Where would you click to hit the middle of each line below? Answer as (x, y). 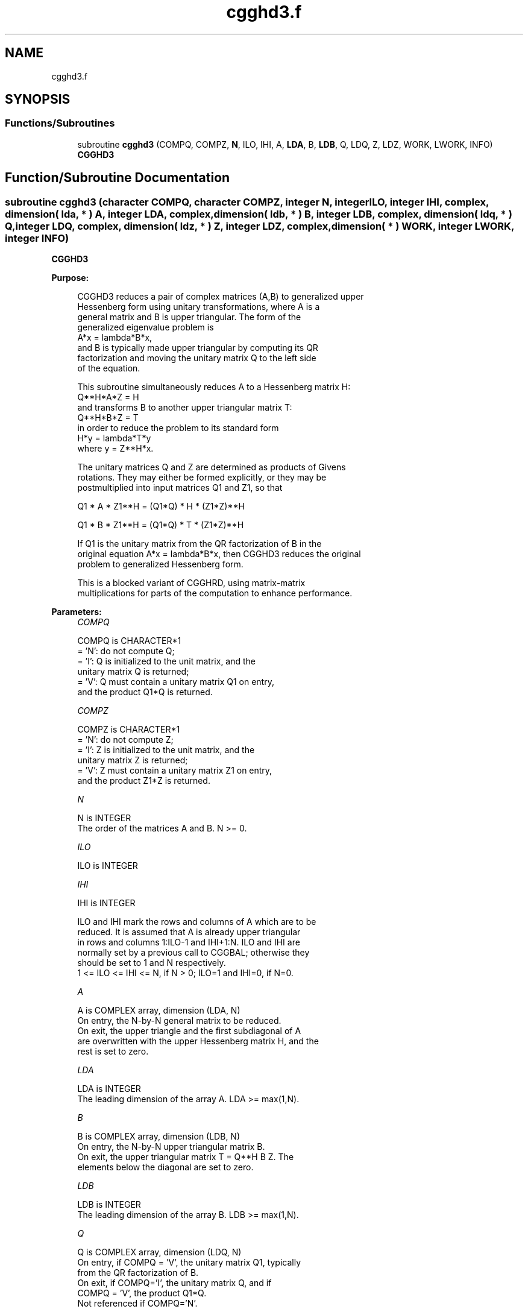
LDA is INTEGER (109, 1089)
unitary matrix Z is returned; (133, 760)
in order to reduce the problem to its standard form (178, 428)
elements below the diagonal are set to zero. (165, 1167)
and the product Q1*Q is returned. (145, 692)
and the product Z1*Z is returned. (144, 781)
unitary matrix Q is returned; (133, 672)
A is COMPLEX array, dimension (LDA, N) (159, 1011)
